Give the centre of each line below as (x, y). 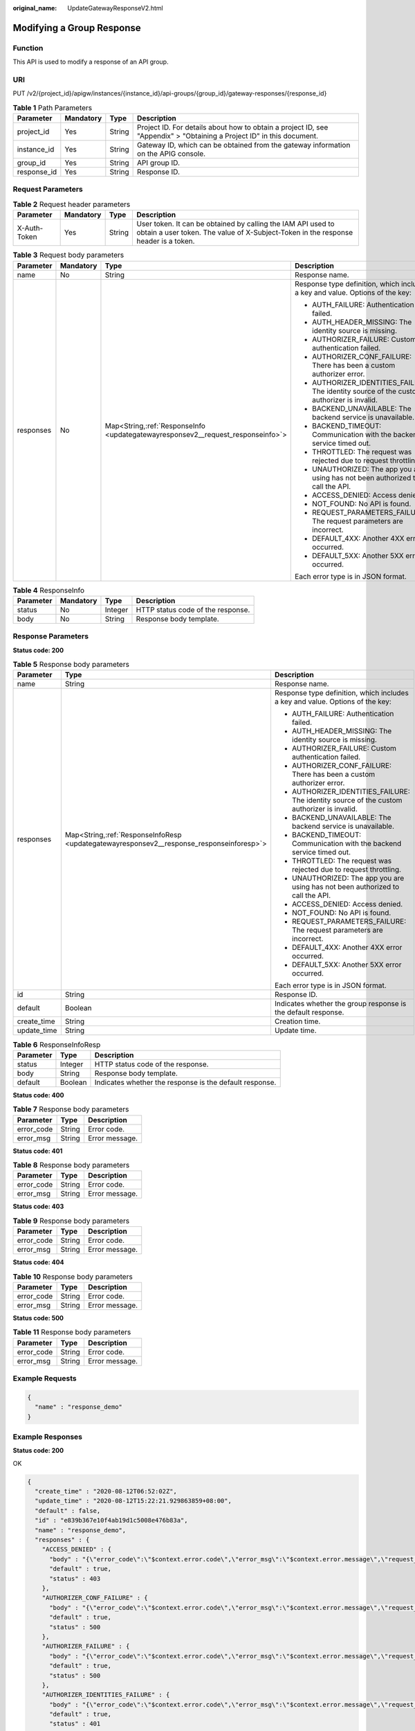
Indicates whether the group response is (340, 1004)
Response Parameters (51, 636)
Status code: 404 (38, 1262)
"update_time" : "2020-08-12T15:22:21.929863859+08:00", (133, 1501)
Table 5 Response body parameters (71, 665)
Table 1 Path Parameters (53, 107)
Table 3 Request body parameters (68, 255)
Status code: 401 (38, 1151)
